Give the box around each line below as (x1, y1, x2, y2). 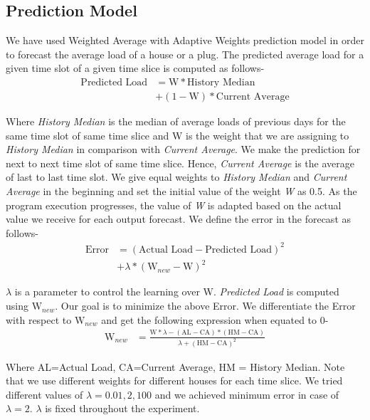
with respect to (6, 312, 72, 327)
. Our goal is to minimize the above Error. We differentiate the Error (55, 298, 356, 313)
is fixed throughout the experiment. (45, 401, 200, 416)
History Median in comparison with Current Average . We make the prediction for (6, 142, 361, 157)
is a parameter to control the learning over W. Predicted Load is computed (14, 284, 339, 299)
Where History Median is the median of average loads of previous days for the (6, 114, 346, 129)
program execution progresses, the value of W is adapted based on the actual (6, 197, 342, 212)
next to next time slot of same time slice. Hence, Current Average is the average (6, 155, 354, 170)
